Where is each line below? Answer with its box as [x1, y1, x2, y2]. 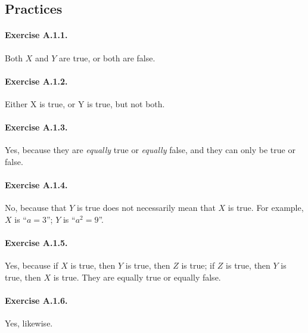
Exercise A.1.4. [5, 179, 68, 191]
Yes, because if [5, 259, 58, 272]
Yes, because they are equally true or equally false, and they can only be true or [5, 144, 295, 156]
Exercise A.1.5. [5, 236, 68, 249]
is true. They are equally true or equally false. [53, 270, 221, 283]
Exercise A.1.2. [5, 74, 68, 87]
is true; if [181, 259, 215, 272]
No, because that [5, 201, 67, 214]
